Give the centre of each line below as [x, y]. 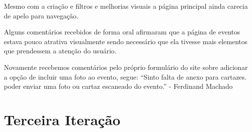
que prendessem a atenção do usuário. [60, 51]
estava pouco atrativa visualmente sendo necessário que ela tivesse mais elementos [126, 41]
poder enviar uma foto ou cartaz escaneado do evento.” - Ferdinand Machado [118, 86]
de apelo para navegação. [41, 15]
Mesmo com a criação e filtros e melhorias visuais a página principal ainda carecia [126, 6]
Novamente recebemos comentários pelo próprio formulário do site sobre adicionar [126, 67]
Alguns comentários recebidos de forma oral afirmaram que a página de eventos [122, 32]
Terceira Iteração [62, 119]
